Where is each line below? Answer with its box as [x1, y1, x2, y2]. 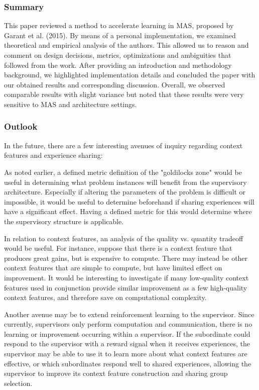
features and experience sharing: [4, 150, 103, 160]
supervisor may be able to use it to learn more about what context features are [4, 348, 247, 359]
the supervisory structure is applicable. [4, 216, 124, 226]
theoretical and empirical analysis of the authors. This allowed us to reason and [4, 40, 249, 50]
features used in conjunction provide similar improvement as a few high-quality [4, 282, 247, 292]
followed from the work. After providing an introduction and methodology [4, 59, 232, 70]
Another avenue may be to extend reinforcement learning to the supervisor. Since [4, 309, 254, 319]
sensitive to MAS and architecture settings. [4, 99, 137, 109]
